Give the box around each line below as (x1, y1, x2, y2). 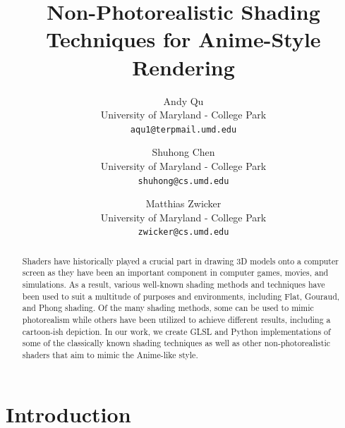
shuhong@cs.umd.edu (138, 176, 229, 186)
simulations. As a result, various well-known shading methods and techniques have (22, 279, 325, 291)
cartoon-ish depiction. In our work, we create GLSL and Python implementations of (22, 325, 331, 337)
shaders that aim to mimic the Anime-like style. (22, 349, 198, 361)
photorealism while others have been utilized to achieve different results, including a (22, 314, 331, 326)
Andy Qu (163, 93, 204, 108)
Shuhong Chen (152, 145, 215, 159)
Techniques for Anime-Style (46, 25, 321, 54)
